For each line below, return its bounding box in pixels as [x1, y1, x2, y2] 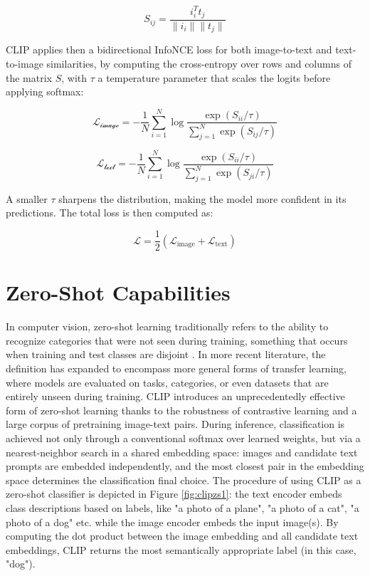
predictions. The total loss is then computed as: [6, 205, 213, 220]
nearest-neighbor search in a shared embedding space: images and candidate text [6, 444, 358, 459]
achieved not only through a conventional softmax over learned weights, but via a [6, 431, 361, 445]
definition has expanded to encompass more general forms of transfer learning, [6, 361, 347, 376]
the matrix [6, 70, 52, 85]
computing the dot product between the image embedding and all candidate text [6, 528, 359, 543]
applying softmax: [6, 84, 84, 99]
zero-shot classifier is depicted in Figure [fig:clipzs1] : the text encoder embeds [6, 486, 342, 501]
